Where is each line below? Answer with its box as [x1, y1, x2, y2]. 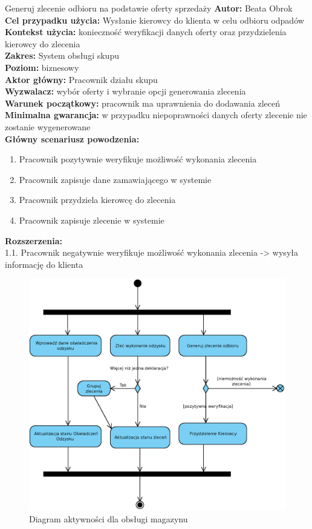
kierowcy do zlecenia [5, 37, 80, 50]
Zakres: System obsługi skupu [5, 49, 119, 62]
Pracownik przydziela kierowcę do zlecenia [19, 193, 176, 206]
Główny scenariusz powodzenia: [5, 132, 140, 145]
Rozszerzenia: [5, 234, 63, 247]
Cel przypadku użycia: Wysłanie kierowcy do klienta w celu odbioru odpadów [5, 13, 304, 26]
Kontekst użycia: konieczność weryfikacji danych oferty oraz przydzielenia [5, 25, 287, 38]
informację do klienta [5, 258, 83, 270]
